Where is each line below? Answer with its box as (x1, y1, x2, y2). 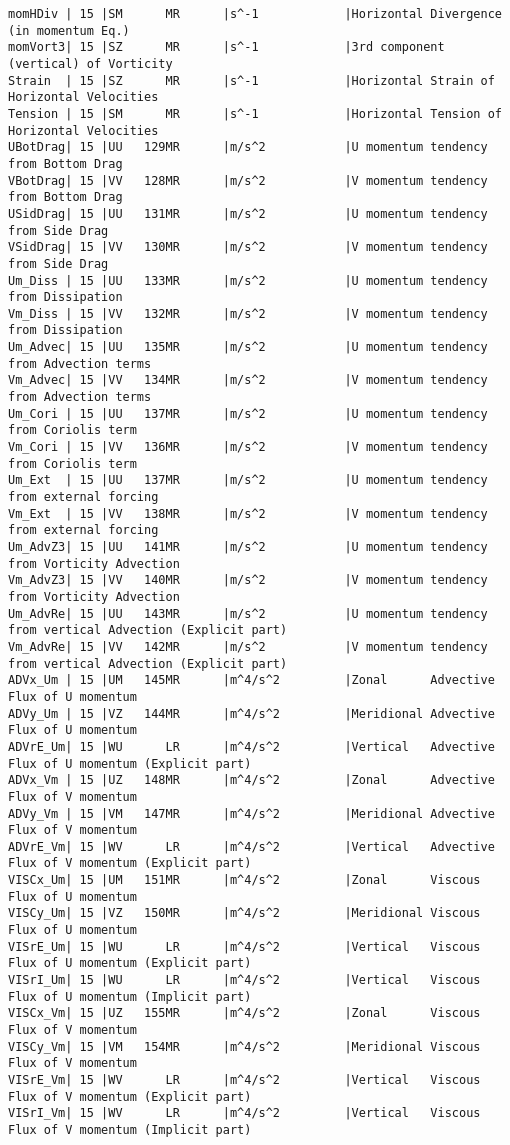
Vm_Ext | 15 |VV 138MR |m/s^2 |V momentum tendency (8, 506, 488, 521)
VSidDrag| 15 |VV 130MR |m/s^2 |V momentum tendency (8, 240, 488, 255)
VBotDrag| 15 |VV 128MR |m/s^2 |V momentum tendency (8, 173, 488, 188)
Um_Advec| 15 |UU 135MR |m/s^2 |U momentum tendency (8, 340, 488, 355)
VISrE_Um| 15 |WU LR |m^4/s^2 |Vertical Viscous (8, 939, 481, 954)
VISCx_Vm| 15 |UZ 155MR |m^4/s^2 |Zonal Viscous (8, 1006, 481, 1021)
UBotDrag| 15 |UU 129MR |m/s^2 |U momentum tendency (8, 140, 488, 155)
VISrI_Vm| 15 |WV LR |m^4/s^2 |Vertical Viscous (8, 1106, 481, 1121)
